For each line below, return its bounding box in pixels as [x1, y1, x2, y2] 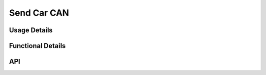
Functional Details [9, 42, 66, 50]
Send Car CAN [9, 7, 69, 18]
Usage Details [9, 26, 53, 34]
